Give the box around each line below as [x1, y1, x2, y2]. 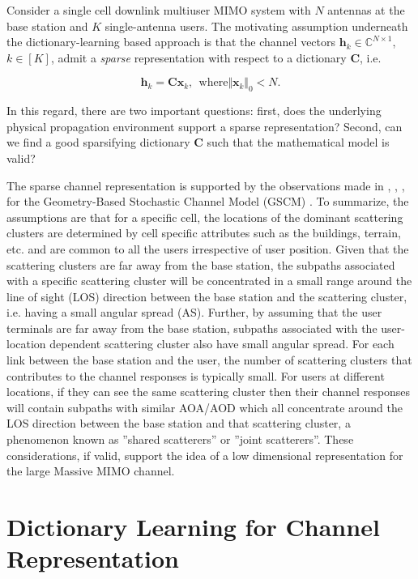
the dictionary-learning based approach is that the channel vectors [6, 33, 336, 50]
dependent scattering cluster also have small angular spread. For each [49, 335, 395, 352]
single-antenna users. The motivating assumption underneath [104, 17, 408, 34]
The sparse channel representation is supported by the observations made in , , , [6, 177, 405, 194]
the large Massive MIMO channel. [6, 462, 175, 479]
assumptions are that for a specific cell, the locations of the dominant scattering [6, 208, 403, 225]
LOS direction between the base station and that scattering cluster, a [6, 415, 351, 432]
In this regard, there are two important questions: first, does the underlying [6, 102, 382, 119]
